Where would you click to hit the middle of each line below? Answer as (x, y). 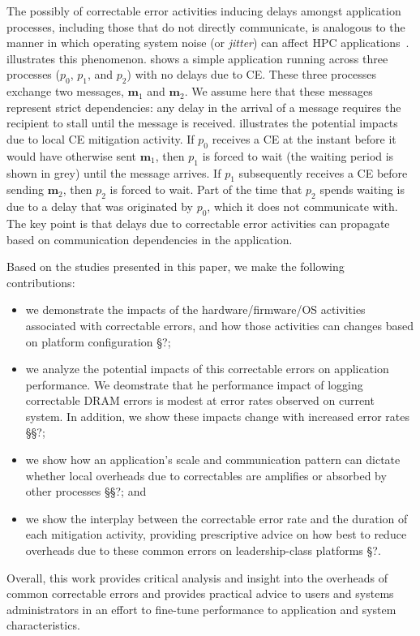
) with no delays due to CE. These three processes (251, 74)
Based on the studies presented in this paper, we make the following (176, 266)
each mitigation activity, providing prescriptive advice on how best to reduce (216, 534)
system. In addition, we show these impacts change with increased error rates (217, 416)
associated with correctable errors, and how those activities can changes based (220, 325)
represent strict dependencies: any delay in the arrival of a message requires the (204, 107)
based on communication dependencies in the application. (150, 239)
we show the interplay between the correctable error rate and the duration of (216, 518)
